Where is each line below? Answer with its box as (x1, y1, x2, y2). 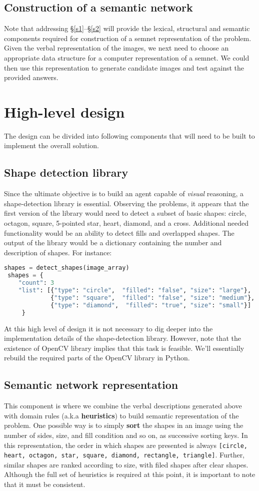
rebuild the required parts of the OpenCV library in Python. (4, 352, 190, 363)
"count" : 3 (18, 279, 54, 287)
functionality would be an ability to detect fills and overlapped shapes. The (4, 227, 234, 238)
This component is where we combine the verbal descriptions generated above (4, 400, 242, 411)
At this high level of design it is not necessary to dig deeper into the (4, 323, 213, 333)
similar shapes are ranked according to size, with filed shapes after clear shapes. (4, 459, 248, 469)
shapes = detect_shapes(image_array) (4, 264, 129, 272)
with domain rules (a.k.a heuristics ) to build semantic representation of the (4, 410, 239, 420)
